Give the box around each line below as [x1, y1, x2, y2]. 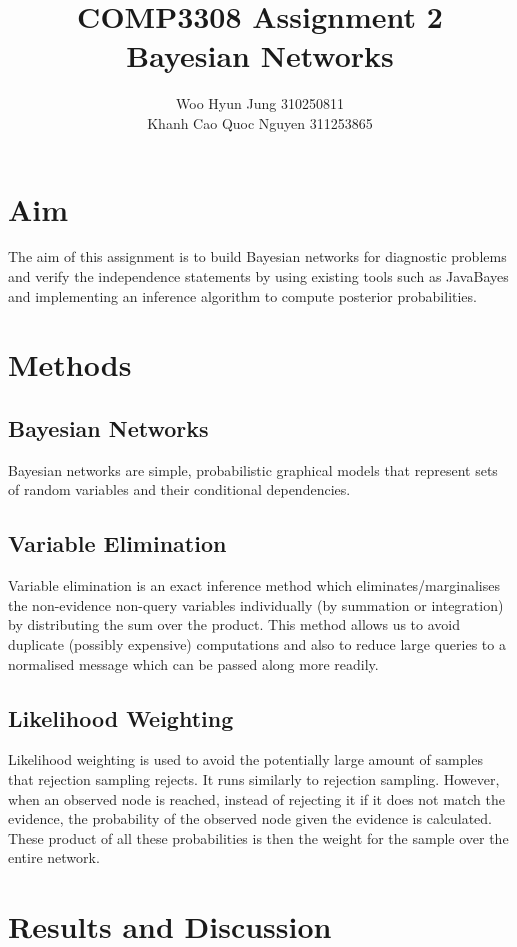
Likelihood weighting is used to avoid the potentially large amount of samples [8, 749, 483, 770]
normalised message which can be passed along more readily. [8, 653, 379, 674]
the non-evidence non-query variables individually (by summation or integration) [8, 594, 504, 615]
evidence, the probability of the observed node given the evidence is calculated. [8, 808, 493, 829]
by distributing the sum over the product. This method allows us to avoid [8, 614, 461, 635]
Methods [8, 344, 132, 385]
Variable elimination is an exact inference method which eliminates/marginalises [8, 575, 500, 596]
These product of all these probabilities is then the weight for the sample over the [8, 827, 509, 848]
